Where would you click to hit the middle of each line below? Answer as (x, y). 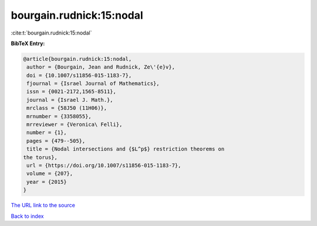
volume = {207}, (50, 174)
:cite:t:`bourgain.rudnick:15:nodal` (51, 33)
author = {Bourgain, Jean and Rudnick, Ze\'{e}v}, (101, 67)
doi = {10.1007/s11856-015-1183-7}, (79, 75)
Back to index (27, 216)
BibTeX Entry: (28, 43)
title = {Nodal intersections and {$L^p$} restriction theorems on (126, 149)
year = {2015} (47, 182)
